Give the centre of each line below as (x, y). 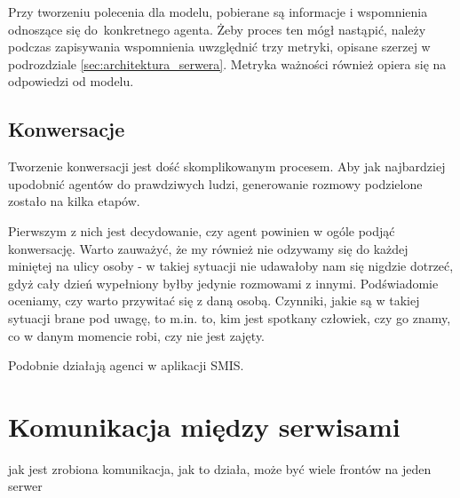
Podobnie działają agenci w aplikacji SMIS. (126, 365)
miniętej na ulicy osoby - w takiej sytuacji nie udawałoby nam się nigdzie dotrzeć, (231, 266)
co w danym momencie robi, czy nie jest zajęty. (137, 335)
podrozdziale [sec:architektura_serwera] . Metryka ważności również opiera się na (227, 63)
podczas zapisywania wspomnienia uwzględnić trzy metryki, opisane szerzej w (219, 47)
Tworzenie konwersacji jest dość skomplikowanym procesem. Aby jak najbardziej (227, 166)
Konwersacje (67, 129)
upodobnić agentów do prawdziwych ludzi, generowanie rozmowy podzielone (215, 183)
